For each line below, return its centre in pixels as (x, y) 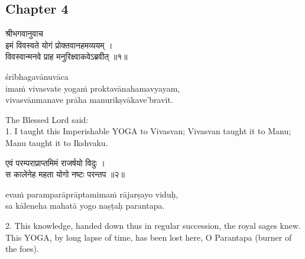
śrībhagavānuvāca (37, 76)
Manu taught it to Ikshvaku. (57, 142)
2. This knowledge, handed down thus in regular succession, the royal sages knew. (153, 225)
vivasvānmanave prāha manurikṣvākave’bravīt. (89, 100)
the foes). (22, 249)
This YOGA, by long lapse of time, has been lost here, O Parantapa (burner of (149, 237)
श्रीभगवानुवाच (25, 33)
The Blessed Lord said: (47, 119)
